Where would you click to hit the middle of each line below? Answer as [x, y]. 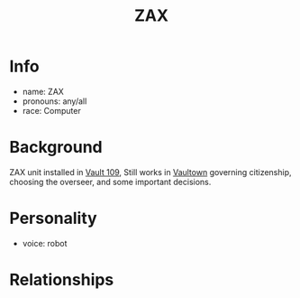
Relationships [62, 280]
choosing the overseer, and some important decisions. [110, 182]
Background [56, 148]
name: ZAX [43, 91]
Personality [53, 219]
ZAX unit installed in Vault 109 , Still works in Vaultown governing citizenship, [150, 172]
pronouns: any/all [55, 101]
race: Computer [51, 110]
